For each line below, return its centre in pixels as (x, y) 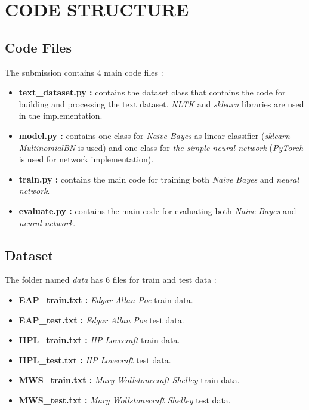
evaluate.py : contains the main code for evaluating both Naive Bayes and (157, 210)
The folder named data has (54, 280)
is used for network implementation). (86, 159)
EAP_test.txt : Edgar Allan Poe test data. (101, 320)
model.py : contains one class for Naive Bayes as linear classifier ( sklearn (154, 135)
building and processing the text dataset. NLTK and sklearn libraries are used (161, 104)
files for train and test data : (164, 280)
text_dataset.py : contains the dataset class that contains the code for (152, 92)
